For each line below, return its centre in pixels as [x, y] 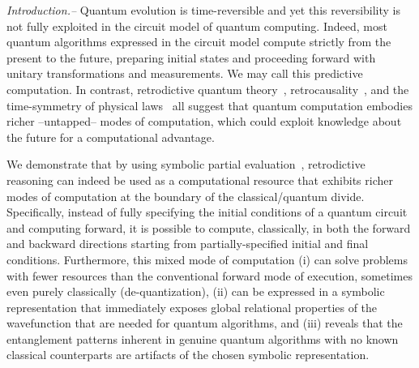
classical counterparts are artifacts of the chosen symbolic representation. [188, 355]
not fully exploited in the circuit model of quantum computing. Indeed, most [197, 26]
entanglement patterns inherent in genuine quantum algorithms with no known [203, 338]
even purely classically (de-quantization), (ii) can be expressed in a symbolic [196, 291]
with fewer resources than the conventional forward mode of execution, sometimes [209, 275]
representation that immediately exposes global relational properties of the [192, 307]
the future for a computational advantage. [111, 137]
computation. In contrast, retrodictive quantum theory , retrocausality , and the [208, 89]
